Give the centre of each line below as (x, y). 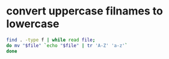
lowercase (33, 24)
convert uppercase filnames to (85, 11)
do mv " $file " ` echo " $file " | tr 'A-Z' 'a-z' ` (67, 45)
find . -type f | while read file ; (51, 40)
